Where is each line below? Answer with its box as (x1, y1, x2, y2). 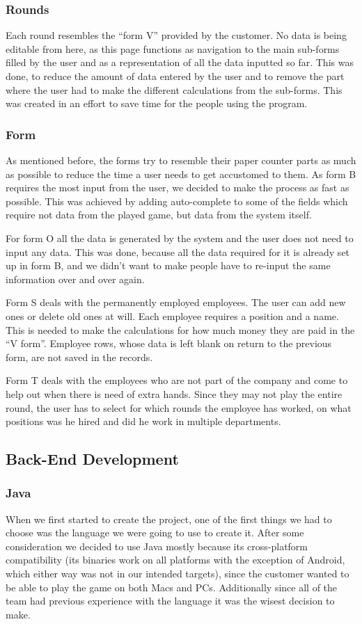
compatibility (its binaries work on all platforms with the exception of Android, (6, 552, 345, 567)
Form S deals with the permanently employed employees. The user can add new (6, 295, 346, 310)
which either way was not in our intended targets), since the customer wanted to (6, 566, 349, 581)
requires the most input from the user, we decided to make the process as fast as (6, 180, 349, 195)
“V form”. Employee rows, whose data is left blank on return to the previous (6, 336, 332, 351)
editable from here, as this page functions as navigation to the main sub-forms (6, 41, 340, 56)
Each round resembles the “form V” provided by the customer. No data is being (6, 28, 347, 42)
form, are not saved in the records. (6, 349, 153, 364)
